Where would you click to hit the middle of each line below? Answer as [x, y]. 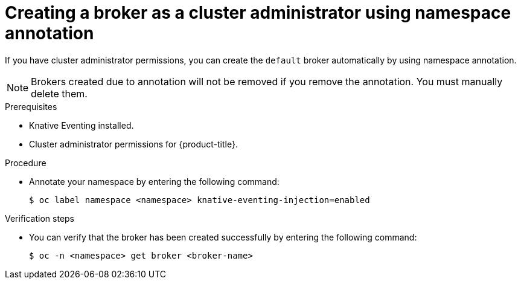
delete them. [59, 93]
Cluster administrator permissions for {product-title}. [133, 144]
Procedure [26, 163]
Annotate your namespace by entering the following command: [154, 181]
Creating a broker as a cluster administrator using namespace [258, 13]
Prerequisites [31, 106]
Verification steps [40, 218]
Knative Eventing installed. [82, 125]
